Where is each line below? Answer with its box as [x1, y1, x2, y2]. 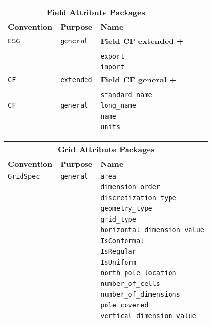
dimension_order [100, 183, 161, 191]
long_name [100, 102, 136, 109]
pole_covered [100, 301, 148, 309]
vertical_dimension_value [100, 312, 196, 320]
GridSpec [8, 172, 40, 180]
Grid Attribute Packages [57, 143, 155, 155]
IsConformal [100, 237, 145, 244]
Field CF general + [100, 74, 177, 85]
